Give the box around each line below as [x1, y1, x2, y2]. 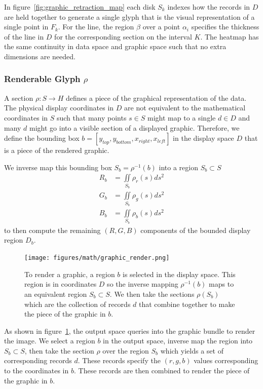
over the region [102, 345, 149, 356]
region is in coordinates [24, 279, 97, 289]
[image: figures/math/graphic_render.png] [24, 254, 170, 262]
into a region [159, 162, 198, 172]
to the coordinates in [4, 365, 69, 376]
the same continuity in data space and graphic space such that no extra [4, 41, 227, 52]
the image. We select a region [4, 335, 95, 346]
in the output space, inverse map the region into [103, 335, 253, 346]
